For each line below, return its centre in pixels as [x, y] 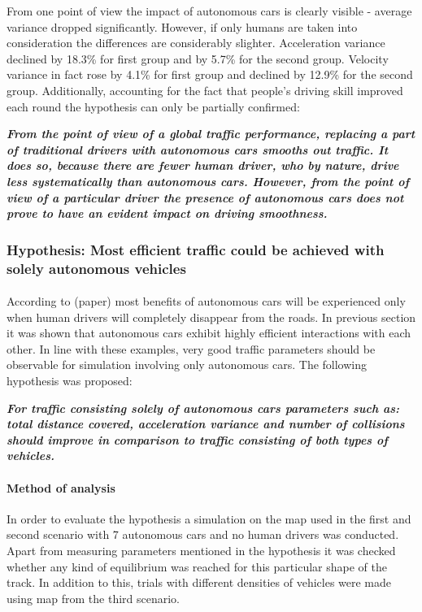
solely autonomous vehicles [96, 268]
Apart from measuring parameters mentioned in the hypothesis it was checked [201, 550]
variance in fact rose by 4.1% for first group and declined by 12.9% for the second [210, 74]
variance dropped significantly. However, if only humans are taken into [182, 26]
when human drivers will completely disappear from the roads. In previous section [211, 317]
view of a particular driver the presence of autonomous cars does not [205, 197]
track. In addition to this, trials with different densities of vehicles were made [199, 582]
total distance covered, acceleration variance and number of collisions [206, 424]
